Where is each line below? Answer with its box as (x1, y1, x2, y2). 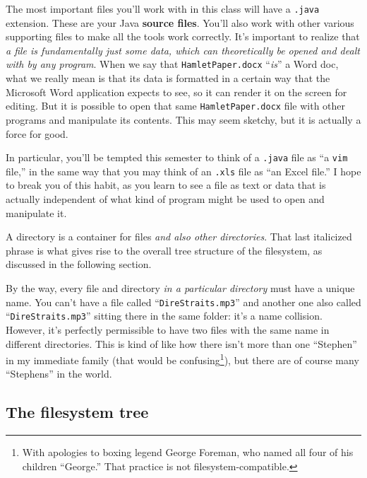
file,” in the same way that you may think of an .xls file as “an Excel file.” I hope (6, 163, 361, 178)
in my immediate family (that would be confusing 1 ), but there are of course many (6, 351, 359, 367)
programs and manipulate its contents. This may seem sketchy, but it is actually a (6, 112, 361, 127)
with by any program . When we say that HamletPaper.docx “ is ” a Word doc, (6, 57, 339, 71)
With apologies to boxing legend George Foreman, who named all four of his (22, 445, 354, 460)
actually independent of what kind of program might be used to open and (6, 192, 325, 206)
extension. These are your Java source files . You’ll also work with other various (6, 15, 354, 30)
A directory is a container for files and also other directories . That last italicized (6, 229, 352, 244)
